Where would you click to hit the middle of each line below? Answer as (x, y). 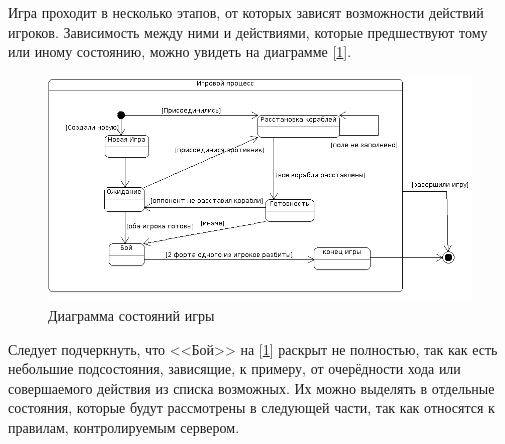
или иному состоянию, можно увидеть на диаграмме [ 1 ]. (180, 51)
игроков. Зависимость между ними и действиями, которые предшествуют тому (248, 31)
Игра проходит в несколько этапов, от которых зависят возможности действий (246, 12)
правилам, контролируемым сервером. (124, 426)
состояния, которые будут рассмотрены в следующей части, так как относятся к (251, 407)
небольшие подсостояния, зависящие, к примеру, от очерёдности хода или (234, 368)
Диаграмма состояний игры (131, 314)
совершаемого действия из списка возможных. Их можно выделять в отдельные (251, 387)
